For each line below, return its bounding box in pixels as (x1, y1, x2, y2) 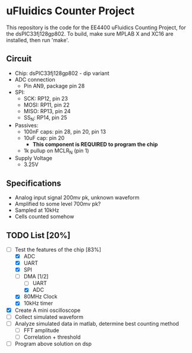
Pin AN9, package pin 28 (23, 82, 85, 89)
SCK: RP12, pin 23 (23, 95, 68, 102)
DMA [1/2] (23, 273, 49, 280)
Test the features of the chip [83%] (14, 246, 101, 253)
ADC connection (14, 76, 55, 83)
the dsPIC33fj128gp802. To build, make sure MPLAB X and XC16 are (6, 30, 174, 37)
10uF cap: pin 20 (23, 134, 65, 141)
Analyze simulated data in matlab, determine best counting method (14, 320, 180, 327)
